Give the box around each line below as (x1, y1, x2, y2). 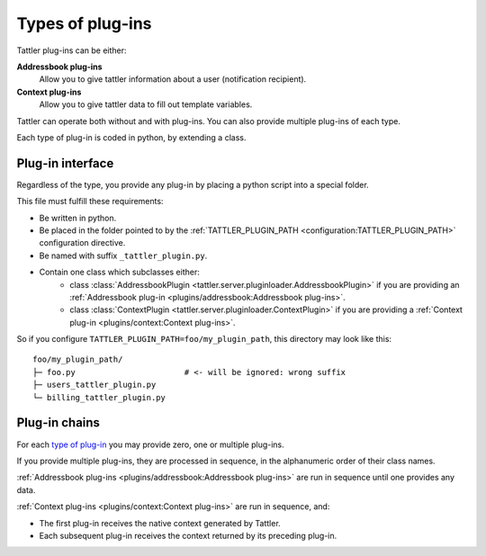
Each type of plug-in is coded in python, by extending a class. (16, 131, 247, 143)
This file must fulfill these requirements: (16, 196, 164, 207)
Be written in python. (39, 212, 117, 223)
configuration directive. (39, 238, 126, 248)
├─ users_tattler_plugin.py (32, 380, 157, 390)
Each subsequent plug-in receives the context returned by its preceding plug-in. (39, 530, 337, 541)
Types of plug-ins (16, 13, 152, 33)
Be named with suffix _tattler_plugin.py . (39, 250, 208, 261)
